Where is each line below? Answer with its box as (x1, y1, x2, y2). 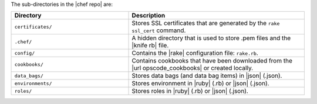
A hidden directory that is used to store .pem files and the (131, 34, 291, 42)
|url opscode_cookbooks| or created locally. (131, 64, 254, 72)
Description (131, 12, 166, 20)
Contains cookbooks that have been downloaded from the (131, 57, 293, 65)
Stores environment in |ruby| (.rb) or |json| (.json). (131, 79, 269, 88)
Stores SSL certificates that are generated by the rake (131, 19, 280, 27)
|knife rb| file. (131, 41, 169, 50)
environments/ (14, 80, 52, 86)
